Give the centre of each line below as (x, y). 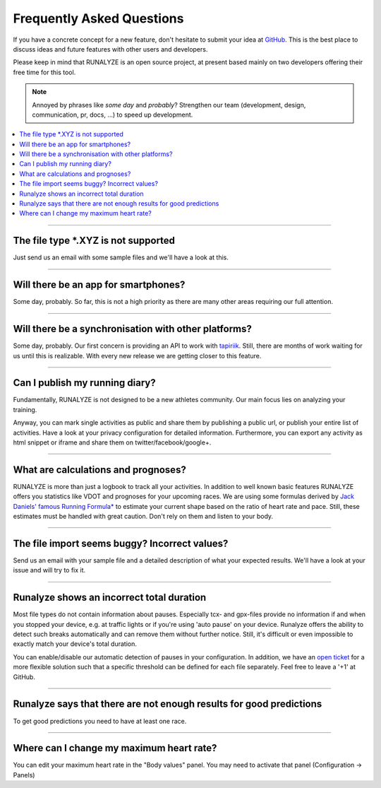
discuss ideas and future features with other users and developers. (110, 49)
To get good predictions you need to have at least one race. (100, 721)
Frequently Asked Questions (98, 18)
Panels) (24, 775)
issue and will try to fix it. (49, 570)
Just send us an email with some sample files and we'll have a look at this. (121, 257)
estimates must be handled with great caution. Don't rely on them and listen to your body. (143, 517)
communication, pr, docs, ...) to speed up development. (113, 114)
